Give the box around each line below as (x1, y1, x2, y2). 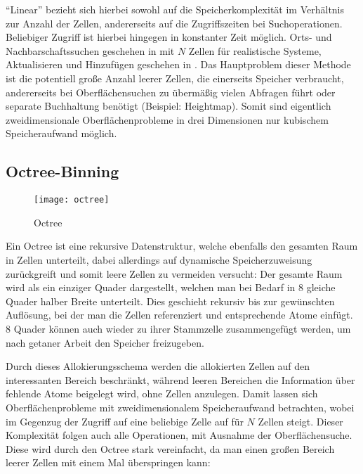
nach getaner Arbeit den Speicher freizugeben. (6, 335, 204, 350)
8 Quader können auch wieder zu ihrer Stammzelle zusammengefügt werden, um (6, 321, 351, 335)
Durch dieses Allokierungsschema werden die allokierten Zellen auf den (6, 359, 310, 373)
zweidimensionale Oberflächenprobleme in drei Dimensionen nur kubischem (6, 112, 329, 127)
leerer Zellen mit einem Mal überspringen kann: (6, 455, 211, 470)
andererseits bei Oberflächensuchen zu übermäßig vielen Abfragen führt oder (6, 84, 336, 99)
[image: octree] (34, 195, 110, 205)
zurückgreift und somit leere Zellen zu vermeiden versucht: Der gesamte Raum (6, 266, 343, 281)
